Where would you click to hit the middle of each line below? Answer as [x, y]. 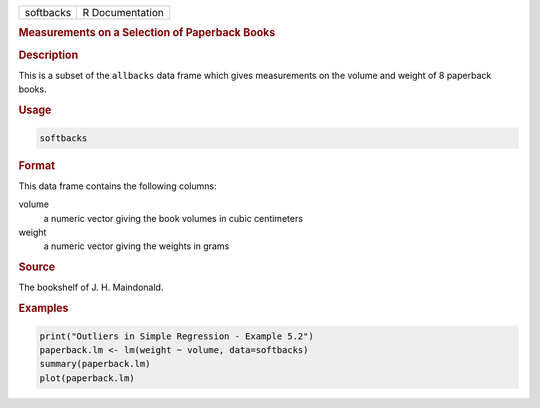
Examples [43, 308]
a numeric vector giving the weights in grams [136, 246]
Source [37, 267]
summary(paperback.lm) [95, 364]
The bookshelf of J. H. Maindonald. [91, 287]
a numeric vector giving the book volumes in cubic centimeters [173, 218]
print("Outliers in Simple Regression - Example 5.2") [176, 336]
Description [48, 55]
